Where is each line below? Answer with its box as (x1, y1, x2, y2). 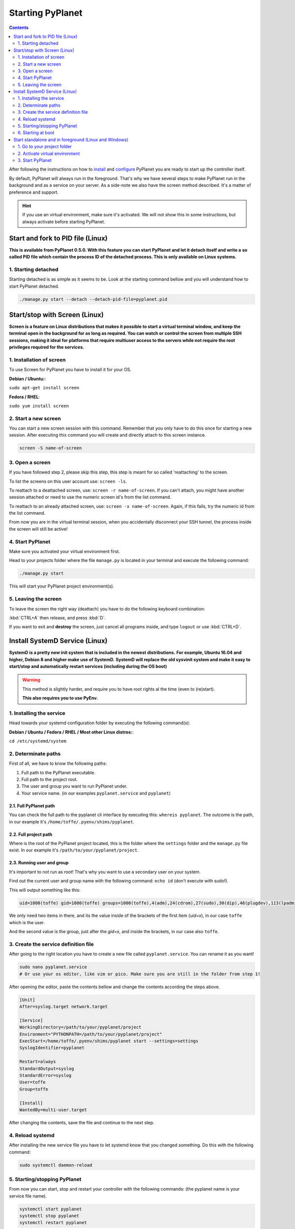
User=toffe (19, 1080, 46, 1085)
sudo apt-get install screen (9, 385, 80, 391)
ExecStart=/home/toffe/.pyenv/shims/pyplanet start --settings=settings (19, 1038, 199, 1044)
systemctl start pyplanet (19, 1206, 82, 1212)
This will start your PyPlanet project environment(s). (9, 583, 115, 589)
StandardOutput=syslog (19, 1066, 74, 1071)
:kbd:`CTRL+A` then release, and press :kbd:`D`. (9, 614, 106, 620)
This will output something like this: (9, 887, 81, 893)
